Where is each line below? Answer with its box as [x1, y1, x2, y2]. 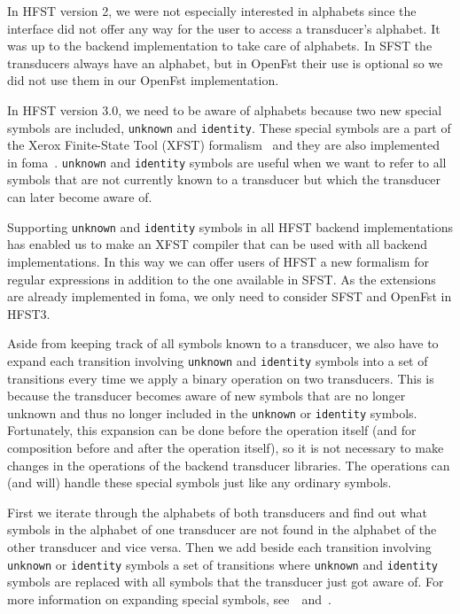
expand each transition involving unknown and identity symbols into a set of [7, 351, 428, 369]
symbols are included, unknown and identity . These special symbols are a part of [7, 118, 451, 136]
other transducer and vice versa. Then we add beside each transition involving [7, 537, 432, 556]
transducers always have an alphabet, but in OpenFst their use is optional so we [7, 53, 443, 72]
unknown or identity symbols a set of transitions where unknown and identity [7, 555, 438, 573]
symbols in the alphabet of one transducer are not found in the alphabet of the [7, 520, 437, 539]
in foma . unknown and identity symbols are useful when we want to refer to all [7, 152, 447, 171]
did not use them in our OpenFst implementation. [7, 71, 279, 89]
